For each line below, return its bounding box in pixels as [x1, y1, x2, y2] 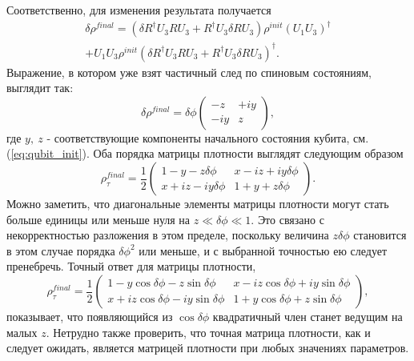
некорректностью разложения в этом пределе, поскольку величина [6, 227, 329, 243]
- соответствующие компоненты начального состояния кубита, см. [46, 129, 369, 146]
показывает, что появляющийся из [6, 308, 173, 324]
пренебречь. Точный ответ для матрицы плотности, [6, 258, 256, 275]
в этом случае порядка [6, 242, 115, 259]
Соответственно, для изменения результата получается [6, 2, 271, 18]
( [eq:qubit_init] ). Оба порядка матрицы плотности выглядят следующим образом [6, 145, 404, 162]
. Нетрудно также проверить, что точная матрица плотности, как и [46, 323, 371, 340]
